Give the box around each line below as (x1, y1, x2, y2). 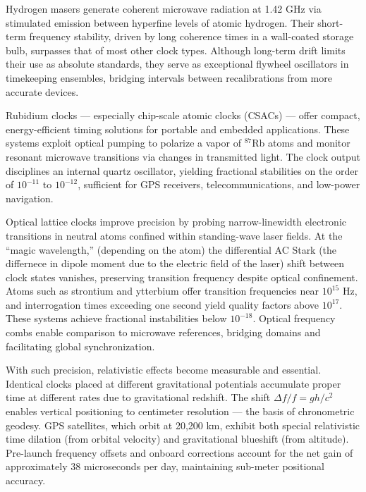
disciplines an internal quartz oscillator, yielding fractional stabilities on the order (6, 163, 359, 178)
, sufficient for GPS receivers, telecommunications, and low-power (78, 177, 360, 192)
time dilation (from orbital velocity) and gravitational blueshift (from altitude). (6, 431, 349, 446)
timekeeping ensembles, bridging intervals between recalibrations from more (6, 70, 332, 85)
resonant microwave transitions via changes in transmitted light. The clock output (6, 149, 360, 164)
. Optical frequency (252, 311, 336, 326)
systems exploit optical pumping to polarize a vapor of (6, 135, 241, 150)
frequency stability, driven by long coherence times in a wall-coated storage (29, 29, 354, 44)
